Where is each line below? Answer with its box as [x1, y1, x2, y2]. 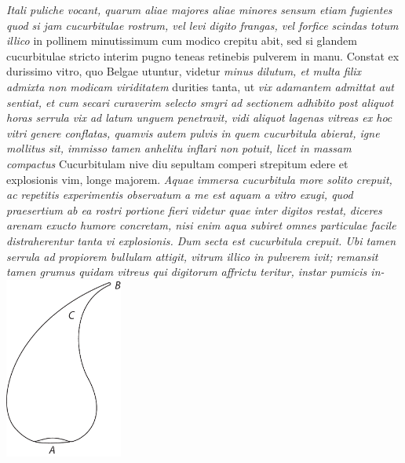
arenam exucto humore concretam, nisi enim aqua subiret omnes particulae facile [6, 217, 396, 233]
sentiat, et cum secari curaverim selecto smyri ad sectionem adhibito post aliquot [6, 94, 394, 110]
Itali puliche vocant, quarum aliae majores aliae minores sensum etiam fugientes [6, 2, 392, 17]
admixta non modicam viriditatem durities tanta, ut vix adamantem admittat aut [6, 78, 395, 94]
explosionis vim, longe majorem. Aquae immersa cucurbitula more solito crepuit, [6, 171, 392, 187]
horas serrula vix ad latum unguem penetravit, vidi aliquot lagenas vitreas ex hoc [6, 109, 392, 126]
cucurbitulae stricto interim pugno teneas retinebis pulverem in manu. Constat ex [6, 47, 400, 64]
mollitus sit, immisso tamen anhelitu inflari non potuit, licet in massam [6, 140, 352, 156]
